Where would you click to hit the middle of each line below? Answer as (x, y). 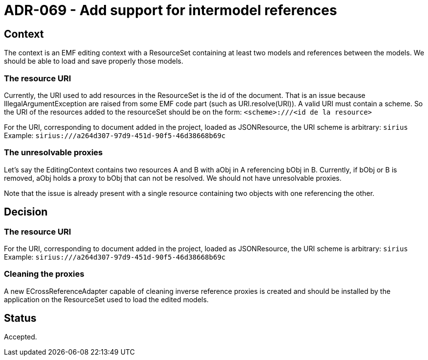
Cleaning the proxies (44, 274)
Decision (26, 212)
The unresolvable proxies (53, 153)
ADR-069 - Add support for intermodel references (171, 10)
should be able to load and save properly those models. (94, 61)
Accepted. (21, 337)
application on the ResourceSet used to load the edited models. (106, 299)
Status (20, 318)
